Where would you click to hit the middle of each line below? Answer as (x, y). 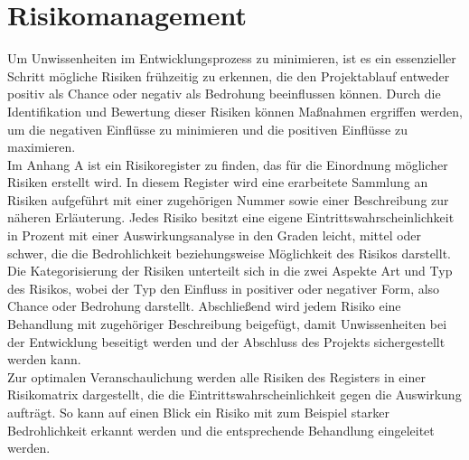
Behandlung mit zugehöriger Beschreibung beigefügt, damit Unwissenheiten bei (227, 324)
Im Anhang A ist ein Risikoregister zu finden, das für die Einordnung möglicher (228, 164)
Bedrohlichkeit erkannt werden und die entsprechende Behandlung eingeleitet (221, 430)
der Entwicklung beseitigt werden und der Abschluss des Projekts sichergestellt (226, 341)
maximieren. (42, 147)
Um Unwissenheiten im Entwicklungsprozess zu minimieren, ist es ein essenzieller (232, 58)
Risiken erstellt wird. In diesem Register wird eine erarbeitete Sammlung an (218, 182)
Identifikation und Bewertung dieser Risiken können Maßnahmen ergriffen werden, (235, 111)
